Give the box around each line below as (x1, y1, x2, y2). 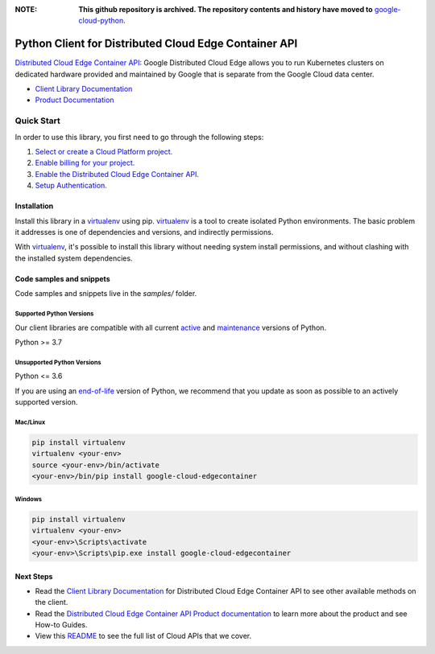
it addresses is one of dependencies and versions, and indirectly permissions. (14, 227, 274, 237)
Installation (14, 201, 54, 211)
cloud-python (78, 16, 124, 26)
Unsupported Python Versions (14, 358, 101, 366)
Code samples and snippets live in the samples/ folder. (14, 289, 197, 298)
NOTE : (14, 5, 38, 14)
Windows (14, 495, 43, 503)
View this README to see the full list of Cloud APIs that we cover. (35, 631, 252, 641)
